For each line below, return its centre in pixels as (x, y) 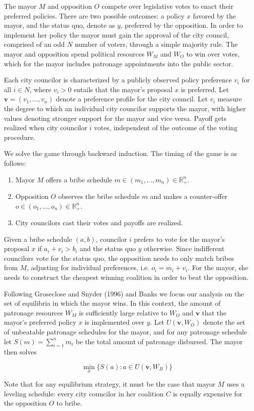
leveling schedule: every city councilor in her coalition (84, 393)
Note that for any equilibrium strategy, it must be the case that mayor (110, 384)
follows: (15, 163)
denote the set (224, 322)
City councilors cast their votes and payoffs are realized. (99, 222)
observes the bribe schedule (99, 196)
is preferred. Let (205, 89)
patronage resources (33, 312)
